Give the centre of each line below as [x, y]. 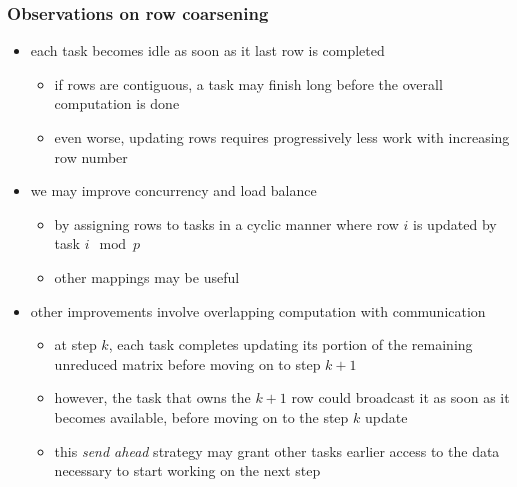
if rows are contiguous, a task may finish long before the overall [248, 83]
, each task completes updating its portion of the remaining [290, 344]
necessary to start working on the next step [187, 470]
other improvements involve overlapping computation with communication [258, 310]
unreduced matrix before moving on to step [187, 363]
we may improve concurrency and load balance [173, 190]
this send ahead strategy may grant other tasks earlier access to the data [277, 450]
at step [75, 344]
